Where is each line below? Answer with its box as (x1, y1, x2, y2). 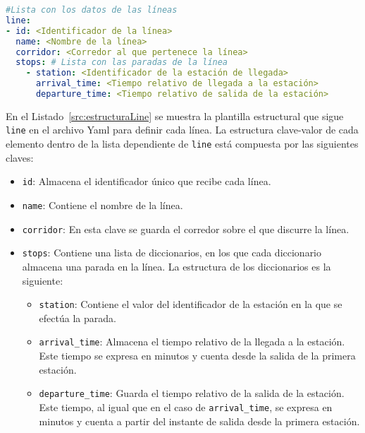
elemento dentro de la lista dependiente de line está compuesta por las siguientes (6, 136, 359, 151)
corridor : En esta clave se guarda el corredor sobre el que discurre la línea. (22, 221, 349, 236)
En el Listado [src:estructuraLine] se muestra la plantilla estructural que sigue (6, 108, 344, 123)
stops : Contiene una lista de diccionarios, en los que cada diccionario (22, 245, 322, 260)
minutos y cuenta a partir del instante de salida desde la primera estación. (39, 413, 360, 428)
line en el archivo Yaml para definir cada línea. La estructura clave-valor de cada (6, 122, 359, 137)
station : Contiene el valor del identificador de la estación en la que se (39, 297, 342, 312)
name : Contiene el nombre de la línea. (22, 198, 183, 213)
